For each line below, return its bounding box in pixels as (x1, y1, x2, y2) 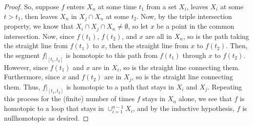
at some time (97, 1, 137, 11)
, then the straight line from (105, 40, 189, 51)
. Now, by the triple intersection (136, 11, 232, 21)
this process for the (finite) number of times (4, 93, 135, 104)
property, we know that (4, 21, 74, 31)
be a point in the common (156, 21, 234, 31)
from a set (146, 1, 177, 11)
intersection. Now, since (4, 31, 75, 41)
